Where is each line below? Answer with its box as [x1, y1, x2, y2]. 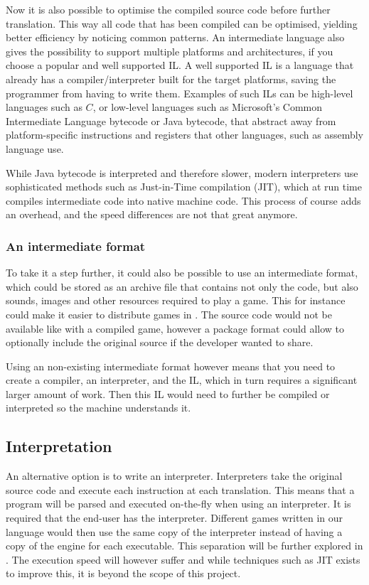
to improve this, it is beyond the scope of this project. [6, 566, 241, 581]
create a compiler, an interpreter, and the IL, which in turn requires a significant [6, 372, 358, 387]
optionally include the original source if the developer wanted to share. [6, 335, 314, 350]
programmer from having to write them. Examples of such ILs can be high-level [6, 85, 353, 100]
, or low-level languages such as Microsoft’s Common [92, 100, 323, 114]
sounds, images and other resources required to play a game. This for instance [6, 293, 346, 308]
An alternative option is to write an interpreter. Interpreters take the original [6, 468, 343, 483]
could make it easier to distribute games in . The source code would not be [6, 306, 332, 321]
